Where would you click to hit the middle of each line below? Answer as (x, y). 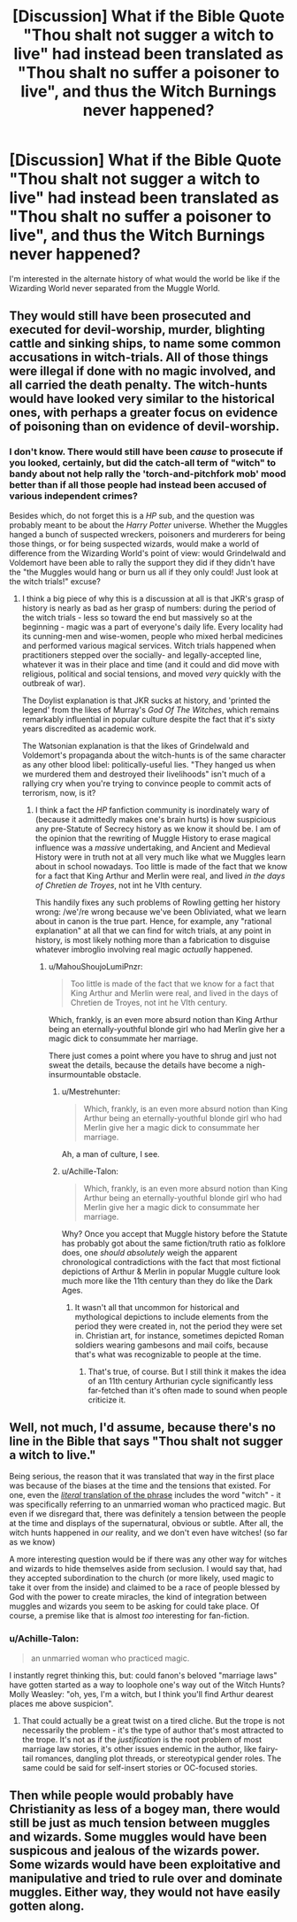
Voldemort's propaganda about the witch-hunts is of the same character (154, 755)
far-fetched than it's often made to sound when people (188, 1390)
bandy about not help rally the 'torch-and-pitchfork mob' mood (148, 474)
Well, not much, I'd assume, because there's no (143, 1428)
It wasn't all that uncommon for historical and (157, 1307)
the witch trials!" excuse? (55, 581)
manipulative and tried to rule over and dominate (146, 1879)
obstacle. (124, 1074)
